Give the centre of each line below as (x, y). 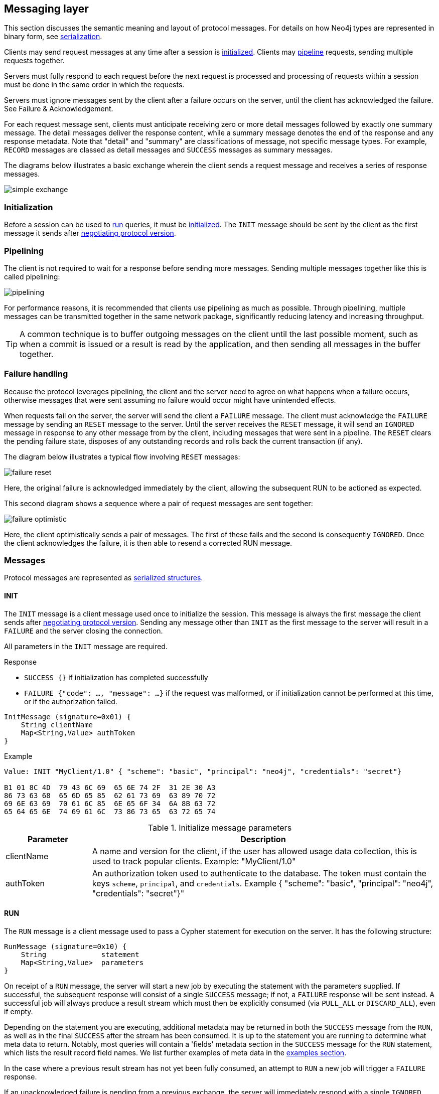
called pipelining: (32, 276)
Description (263, 839)
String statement (80, 954)
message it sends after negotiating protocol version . (90, 233)
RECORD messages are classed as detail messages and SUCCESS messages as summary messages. (168, 150)
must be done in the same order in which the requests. (94, 85)
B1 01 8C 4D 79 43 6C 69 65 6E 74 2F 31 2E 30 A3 (110, 787)
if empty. (19, 1011)
